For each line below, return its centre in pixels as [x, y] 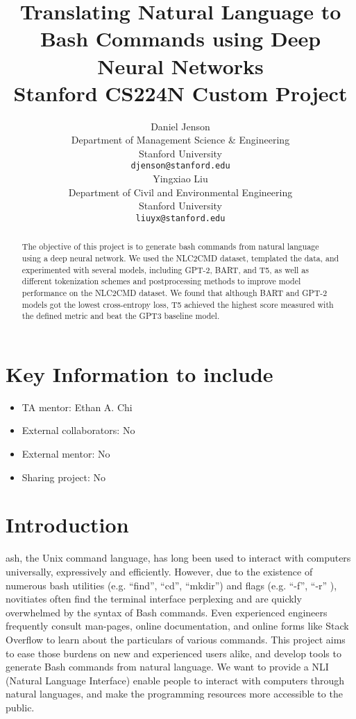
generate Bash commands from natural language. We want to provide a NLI [167, 667]
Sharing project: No [64, 477]
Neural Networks [180, 66]
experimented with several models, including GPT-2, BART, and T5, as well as [165, 269]
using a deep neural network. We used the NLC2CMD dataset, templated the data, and [180, 258]
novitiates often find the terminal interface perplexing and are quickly [154, 599]
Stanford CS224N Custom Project [180, 93]
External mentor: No [66, 454]
